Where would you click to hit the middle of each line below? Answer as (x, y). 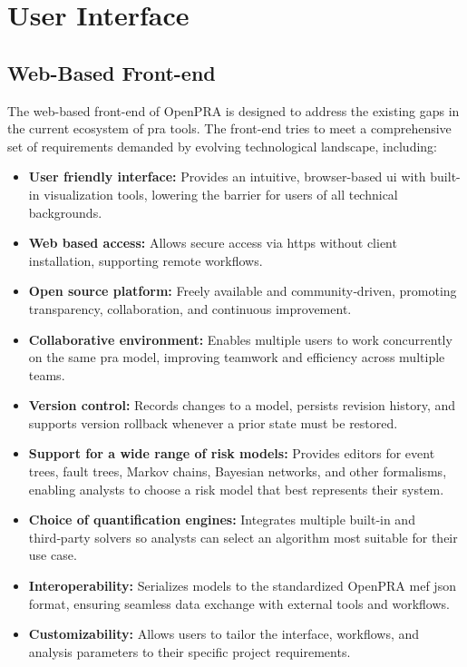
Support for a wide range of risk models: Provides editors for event (232, 453)
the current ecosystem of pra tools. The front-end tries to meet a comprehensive (229, 128)
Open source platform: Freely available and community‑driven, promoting (243, 291)
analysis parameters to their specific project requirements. (190, 651)
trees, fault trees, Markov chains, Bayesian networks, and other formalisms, (238, 471)
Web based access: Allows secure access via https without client (213, 243)
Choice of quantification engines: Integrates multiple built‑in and (222, 520)
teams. (47, 374)
